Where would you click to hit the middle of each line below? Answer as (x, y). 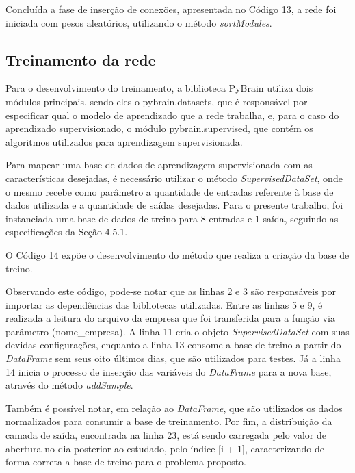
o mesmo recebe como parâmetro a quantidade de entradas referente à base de (170, 191)
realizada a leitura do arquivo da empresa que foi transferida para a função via (170, 318)
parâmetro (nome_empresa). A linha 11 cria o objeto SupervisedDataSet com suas (177, 331)
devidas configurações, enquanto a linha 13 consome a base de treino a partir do (173, 345)
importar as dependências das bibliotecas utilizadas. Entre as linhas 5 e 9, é (164, 304)
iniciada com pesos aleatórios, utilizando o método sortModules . (139, 22)
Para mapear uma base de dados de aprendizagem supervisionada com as (159, 165)
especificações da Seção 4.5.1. (67, 232)
